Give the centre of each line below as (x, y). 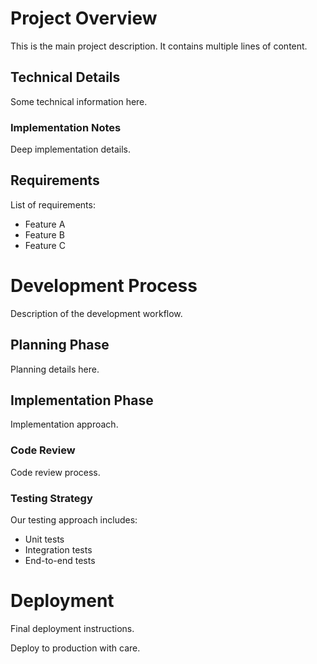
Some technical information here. (79, 101)
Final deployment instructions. (72, 628)
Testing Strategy (51, 498)
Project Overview (84, 18)
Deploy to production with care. (75, 648)
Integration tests (58, 550)
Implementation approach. (64, 424)
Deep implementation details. (70, 149)
